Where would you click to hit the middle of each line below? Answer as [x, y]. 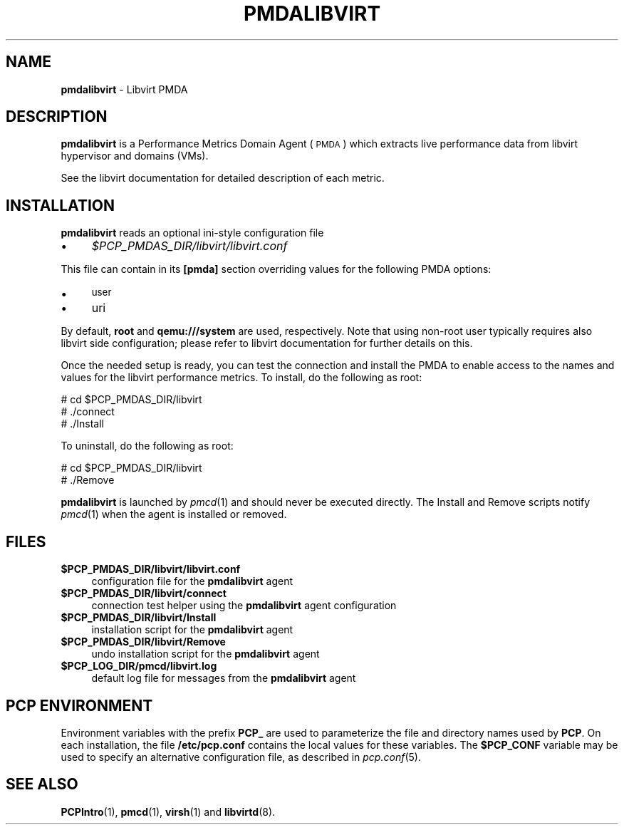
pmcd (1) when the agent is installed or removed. [174, 514]
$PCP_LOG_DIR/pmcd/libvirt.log [139, 666]
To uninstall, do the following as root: [147, 446]
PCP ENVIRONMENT [79, 705]
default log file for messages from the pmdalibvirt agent [224, 678]
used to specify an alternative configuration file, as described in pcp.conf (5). [241, 757]
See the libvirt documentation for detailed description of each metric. [223, 178]
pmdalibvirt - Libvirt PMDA [124, 89]
